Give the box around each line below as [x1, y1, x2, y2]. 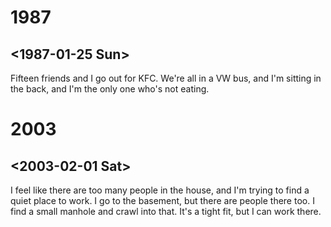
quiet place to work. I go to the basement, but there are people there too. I [10, 195, 315, 206]
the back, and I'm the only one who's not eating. [10, 83, 210, 95]
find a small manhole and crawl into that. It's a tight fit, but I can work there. [10, 206, 322, 217]
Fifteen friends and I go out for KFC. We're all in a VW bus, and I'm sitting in [10, 72, 322, 84]
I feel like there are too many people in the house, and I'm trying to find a [10, 184, 310, 196]
